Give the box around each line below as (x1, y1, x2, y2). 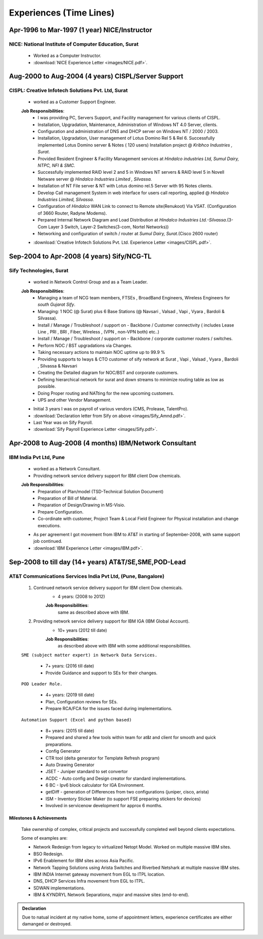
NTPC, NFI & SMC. (38, 163, 75, 168)
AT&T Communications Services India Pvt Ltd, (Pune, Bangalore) (9, 572, 165, 579)
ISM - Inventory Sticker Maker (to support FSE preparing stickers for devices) (45, 796, 201, 802)
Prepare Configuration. (38, 509, 84, 515)
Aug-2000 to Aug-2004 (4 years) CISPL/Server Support (9, 72, 184, 80)
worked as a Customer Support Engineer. (33, 99, 116, 105)
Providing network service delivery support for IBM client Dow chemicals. (33, 473, 181, 479)
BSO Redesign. (33, 851, 64, 857)
